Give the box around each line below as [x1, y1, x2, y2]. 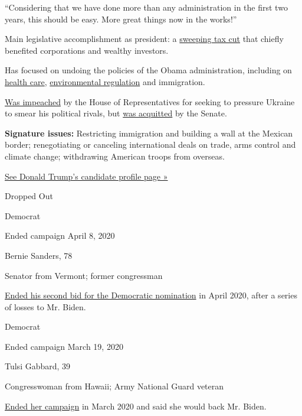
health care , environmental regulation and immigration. [5, 75, 205, 87]
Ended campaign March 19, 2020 [5, 340, 123, 352]
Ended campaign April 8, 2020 [5, 229, 115, 242]
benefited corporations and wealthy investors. [5, 44, 169, 56]
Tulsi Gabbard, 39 [5, 360, 71, 372]
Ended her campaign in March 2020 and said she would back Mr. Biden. [5, 399, 267, 412]
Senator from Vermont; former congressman [5, 269, 163, 281]
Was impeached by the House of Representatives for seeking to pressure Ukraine [5, 95, 295, 108]
